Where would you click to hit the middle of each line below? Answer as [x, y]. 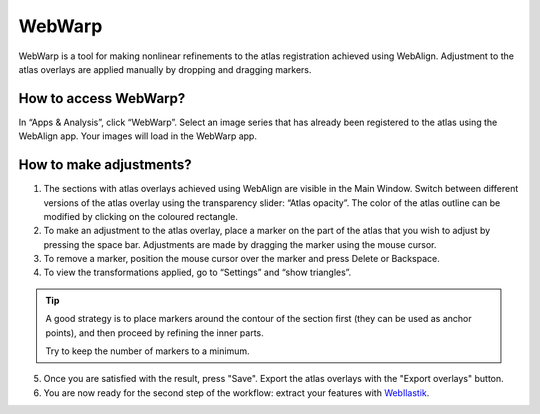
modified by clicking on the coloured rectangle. [141, 216]
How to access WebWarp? [102, 98]
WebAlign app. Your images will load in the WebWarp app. [137, 136]
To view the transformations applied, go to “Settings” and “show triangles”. [197, 272]
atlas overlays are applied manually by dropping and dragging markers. [165, 69]
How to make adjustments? [105, 165]
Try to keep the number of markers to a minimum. [147, 351]
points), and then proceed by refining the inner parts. [154, 332]
